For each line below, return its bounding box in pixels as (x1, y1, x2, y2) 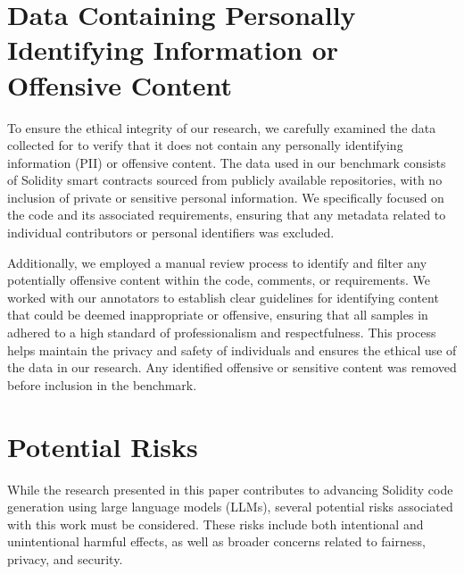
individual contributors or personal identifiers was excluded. (7, 223, 335, 242)
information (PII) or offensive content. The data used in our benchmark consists (7, 153, 446, 171)
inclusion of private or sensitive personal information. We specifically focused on (7, 187, 444, 206)
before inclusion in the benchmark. (7, 375, 197, 394)
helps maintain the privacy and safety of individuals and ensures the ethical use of (7, 340, 457, 359)
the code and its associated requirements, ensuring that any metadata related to (7, 205, 446, 224)
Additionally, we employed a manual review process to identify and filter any (7, 253, 427, 271)
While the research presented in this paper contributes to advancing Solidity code (7, 479, 453, 498)
